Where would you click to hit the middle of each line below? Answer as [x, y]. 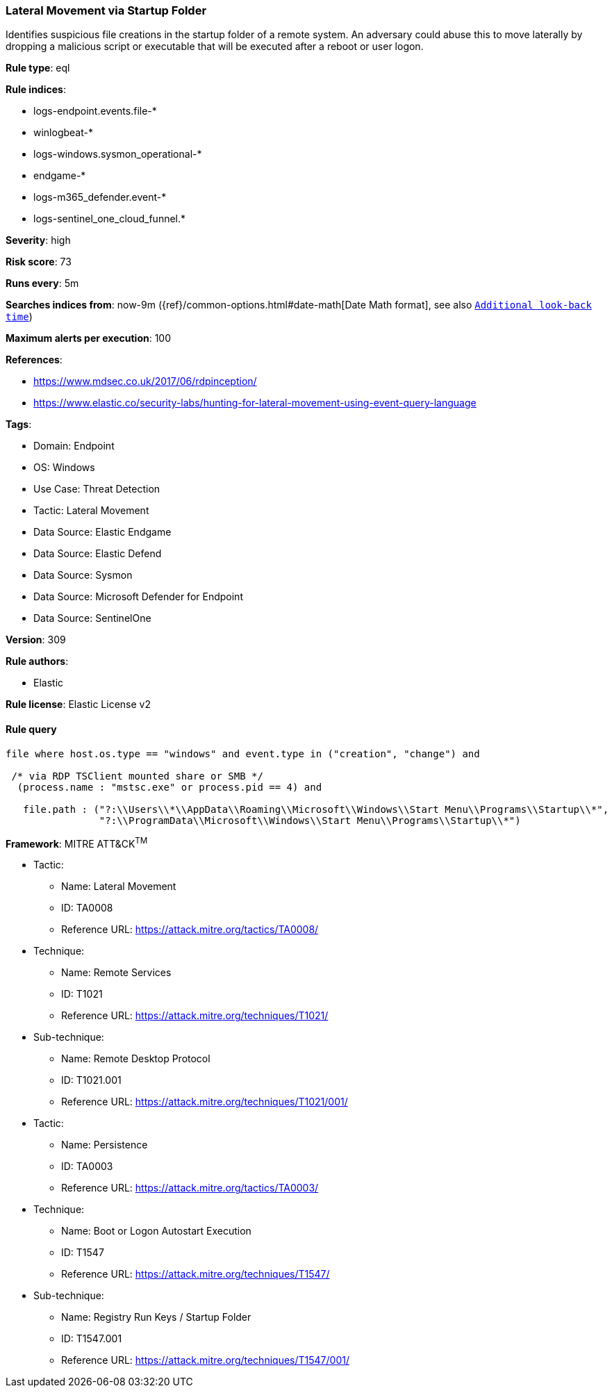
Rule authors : [37, 661]
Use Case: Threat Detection [97, 489]
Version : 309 [36, 640]
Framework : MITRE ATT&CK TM [77, 842]
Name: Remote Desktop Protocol [136, 1059]
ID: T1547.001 [92, 1339]
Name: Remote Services [116, 973]
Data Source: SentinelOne [92, 618]
